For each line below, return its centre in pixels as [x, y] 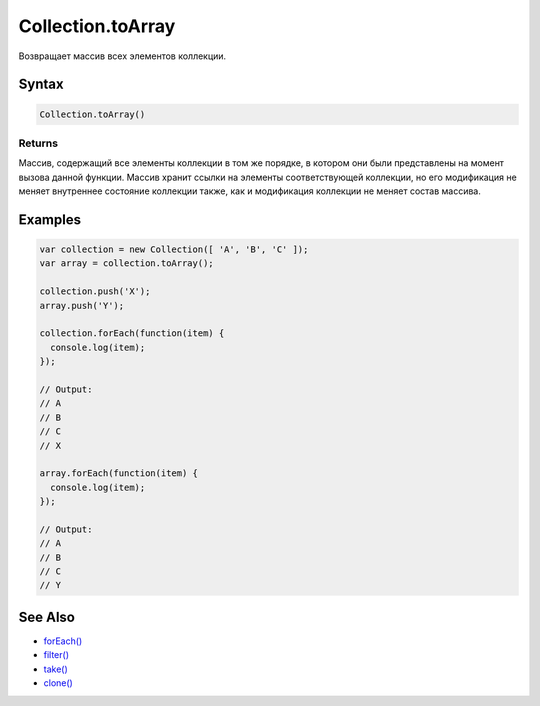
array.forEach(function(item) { [119, 473]
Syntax [41, 84]
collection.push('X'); [95, 291]
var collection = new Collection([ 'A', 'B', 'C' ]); [174, 249]
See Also [46, 616]
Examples [50, 219]
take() [56, 669]
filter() [56, 655]
